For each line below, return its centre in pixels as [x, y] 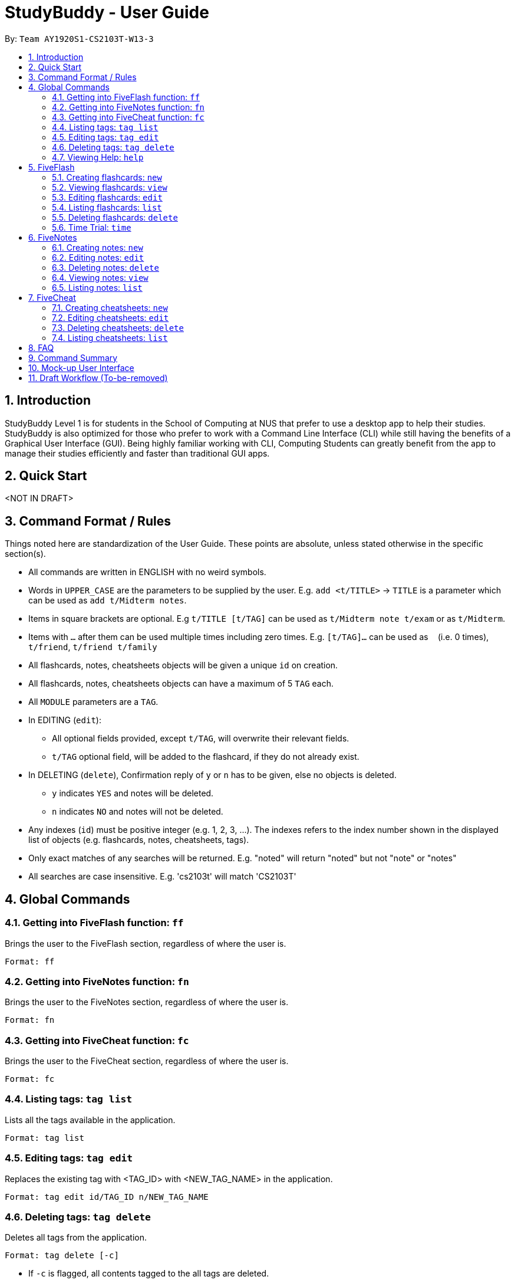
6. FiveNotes [53, 237]
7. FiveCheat [52, 297]
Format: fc [30, 1079]
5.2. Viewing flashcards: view [110, 187]
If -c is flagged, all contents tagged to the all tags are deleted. [149, 1274]
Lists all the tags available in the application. [90, 1120]
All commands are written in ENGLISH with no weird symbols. [147, 572]
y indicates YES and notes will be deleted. [133, 793]
